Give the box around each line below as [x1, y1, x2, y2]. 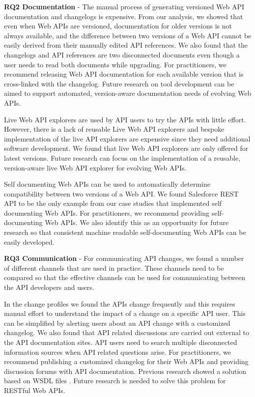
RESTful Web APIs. [4, 385, 65, 395]
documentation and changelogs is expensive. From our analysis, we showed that [4, 11, 243, 21]
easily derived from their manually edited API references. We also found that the [4, 40, 248, 50]
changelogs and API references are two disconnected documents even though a [4, 49, 240, 59]
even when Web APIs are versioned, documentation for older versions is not [4, 21, 232, 31]
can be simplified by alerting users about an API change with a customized [4, 317, 230, 328]
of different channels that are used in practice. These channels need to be [4, 262, 224, 273]
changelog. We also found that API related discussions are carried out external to [4, 327, 249, 338]
